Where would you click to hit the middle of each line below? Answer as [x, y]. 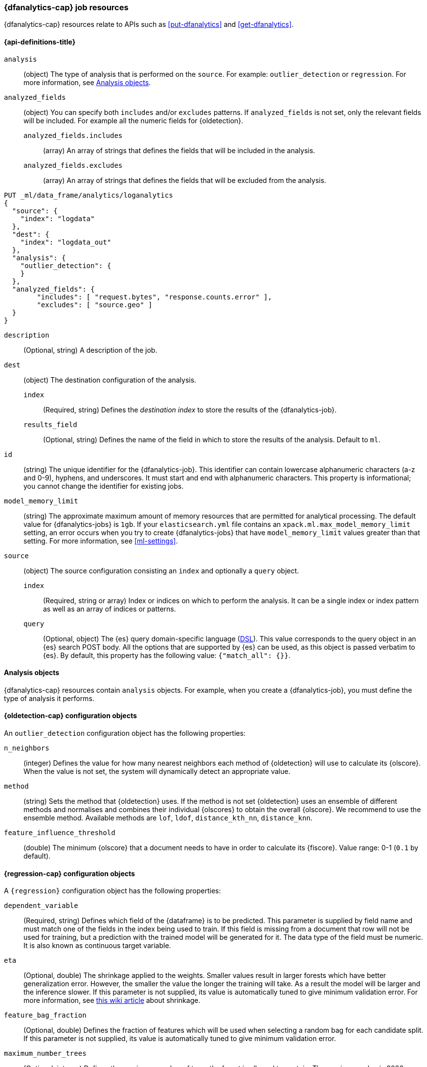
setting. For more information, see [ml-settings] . [101, 541]
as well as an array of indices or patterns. [110, 609]
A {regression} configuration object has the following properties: [112, 891]
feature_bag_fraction [45, 1015]
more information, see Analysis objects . [87, 82]
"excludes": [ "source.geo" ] [95, 305]
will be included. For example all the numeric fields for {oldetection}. [134, 120]
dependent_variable [41, 906]
